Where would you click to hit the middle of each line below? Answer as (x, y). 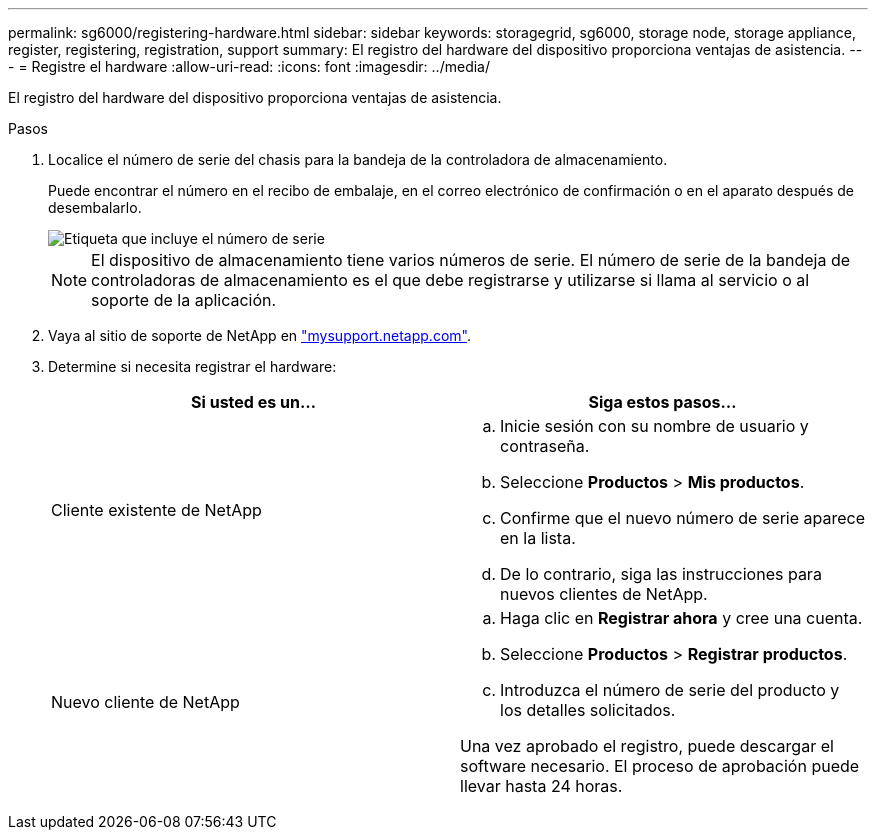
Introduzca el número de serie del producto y (670, 690)
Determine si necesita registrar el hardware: (192, 366)
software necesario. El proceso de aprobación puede (660, 766)
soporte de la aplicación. (184, 300)
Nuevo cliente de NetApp (145, 702)
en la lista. (538, 538)
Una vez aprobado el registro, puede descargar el (647, 746)
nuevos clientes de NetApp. (604, 594)
